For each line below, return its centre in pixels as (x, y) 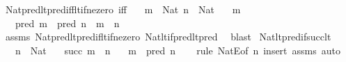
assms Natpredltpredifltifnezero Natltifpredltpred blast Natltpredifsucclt (168, 37)
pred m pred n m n (67, 23)
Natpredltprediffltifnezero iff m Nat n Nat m (123, 9)
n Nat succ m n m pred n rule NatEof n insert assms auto (178, 50)
